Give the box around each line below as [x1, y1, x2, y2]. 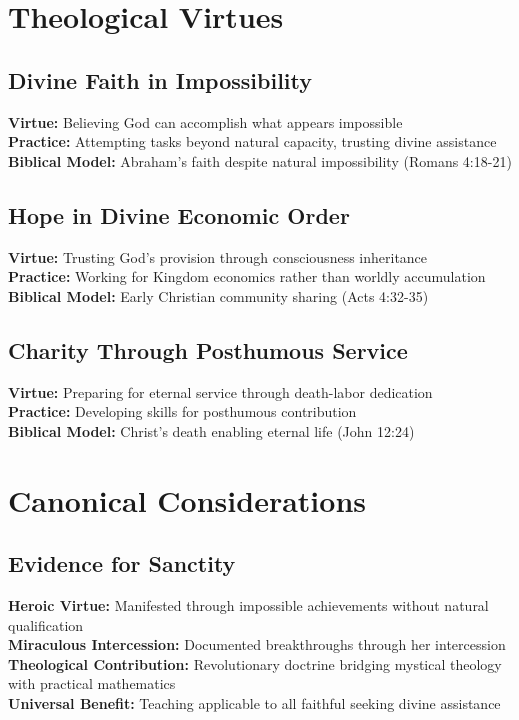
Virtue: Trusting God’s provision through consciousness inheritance [8, 246, 428, 267]
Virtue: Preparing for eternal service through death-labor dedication [8, 381, 433, 402]
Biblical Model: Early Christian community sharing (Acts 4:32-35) [8, 285, 429, 306]
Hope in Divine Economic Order [8, 199, 350, 230]
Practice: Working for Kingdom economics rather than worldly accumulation [8, 266, 486, 287]
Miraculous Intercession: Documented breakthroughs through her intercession [8, 634, 506, 655]
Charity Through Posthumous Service [8, 334, 408, 365]
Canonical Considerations [8, 479, 366, 520]
